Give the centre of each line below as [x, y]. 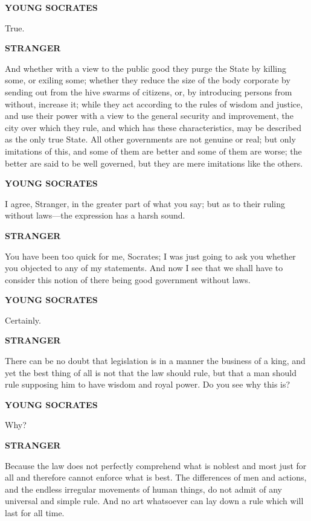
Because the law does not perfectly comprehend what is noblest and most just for [156, 465]
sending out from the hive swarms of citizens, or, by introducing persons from [149, 91]
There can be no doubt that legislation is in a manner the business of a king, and [155, 361]
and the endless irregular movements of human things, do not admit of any [143, 489]
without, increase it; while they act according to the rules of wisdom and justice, [154, 104]
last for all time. [35, 513]
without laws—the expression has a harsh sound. [95, 215]
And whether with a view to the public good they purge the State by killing [146, 68]
